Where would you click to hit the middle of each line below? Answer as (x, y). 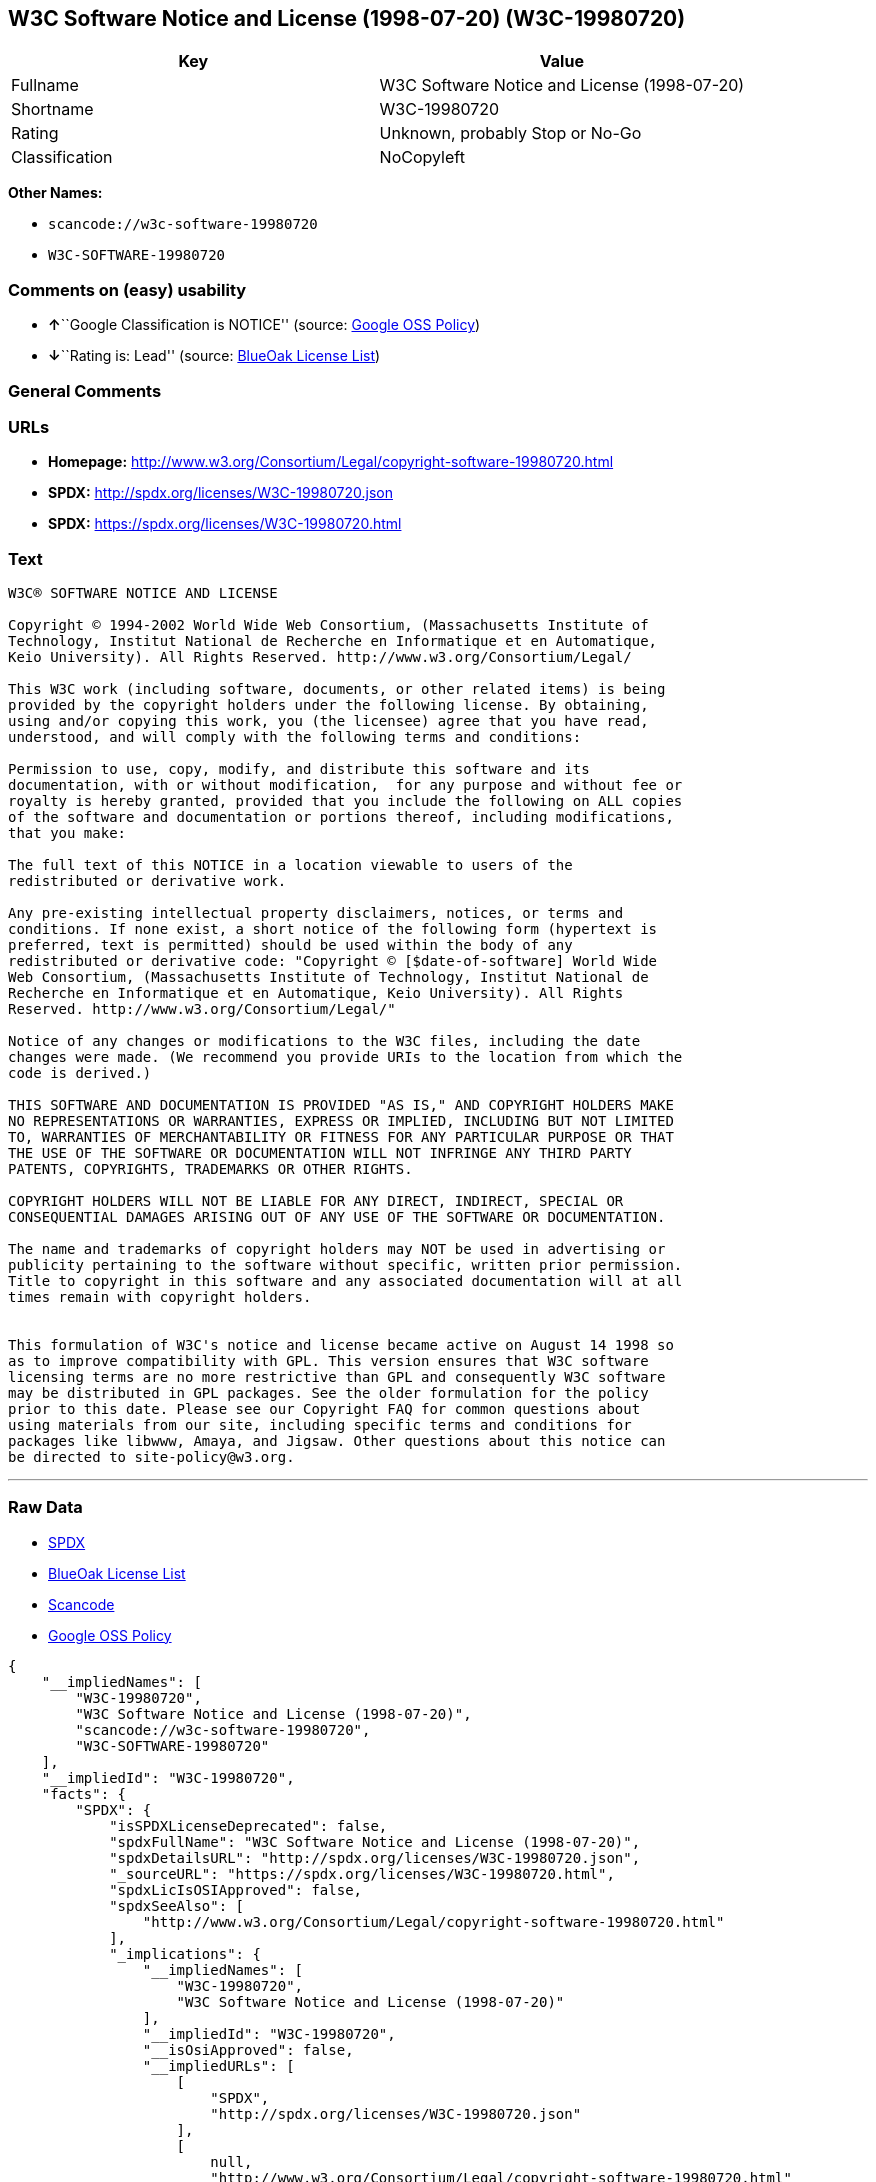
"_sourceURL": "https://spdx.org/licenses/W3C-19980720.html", (362, 1873)
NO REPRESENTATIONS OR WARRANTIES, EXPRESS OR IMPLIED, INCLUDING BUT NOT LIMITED (341, 1121)
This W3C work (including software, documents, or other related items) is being (337, 689)
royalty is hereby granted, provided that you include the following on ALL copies (345, 801)
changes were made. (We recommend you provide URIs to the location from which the (345, 1057)
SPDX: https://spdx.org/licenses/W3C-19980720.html (225, 524)
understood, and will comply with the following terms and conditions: (295, 737)
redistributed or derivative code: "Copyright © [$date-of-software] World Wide (333, 961)
